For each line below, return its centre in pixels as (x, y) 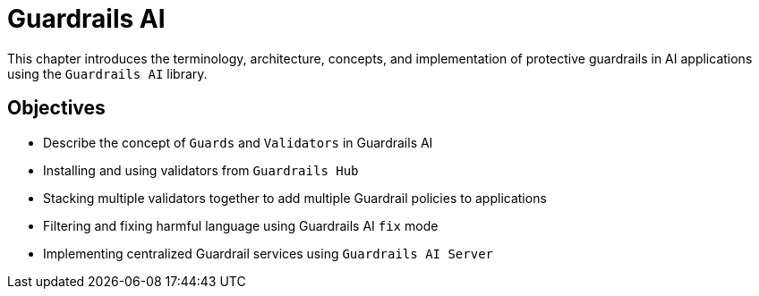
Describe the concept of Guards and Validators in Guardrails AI (238, 142)
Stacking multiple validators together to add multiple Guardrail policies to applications (295, 198)
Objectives (56, 108)
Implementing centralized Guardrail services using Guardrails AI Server (268, 253)
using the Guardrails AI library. (107, 73)
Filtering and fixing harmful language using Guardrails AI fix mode (241, 225)
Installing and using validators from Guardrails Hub (201, 170)
